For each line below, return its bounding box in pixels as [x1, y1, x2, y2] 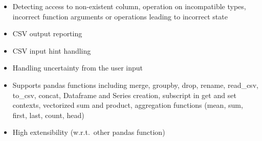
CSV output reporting [12, 28, 82, 39]
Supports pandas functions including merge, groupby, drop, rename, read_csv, [12, 79, 258, 90]
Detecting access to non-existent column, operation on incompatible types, [12, 1, 246, 11]
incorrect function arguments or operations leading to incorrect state [12, 11, 228, 21]
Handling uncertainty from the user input [12, 62, 143, 73]
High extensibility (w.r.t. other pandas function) [12, 127, 165, 137]
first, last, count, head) [12, 109, 84, 120]
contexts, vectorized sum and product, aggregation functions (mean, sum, [12, 100, 243, 110]
